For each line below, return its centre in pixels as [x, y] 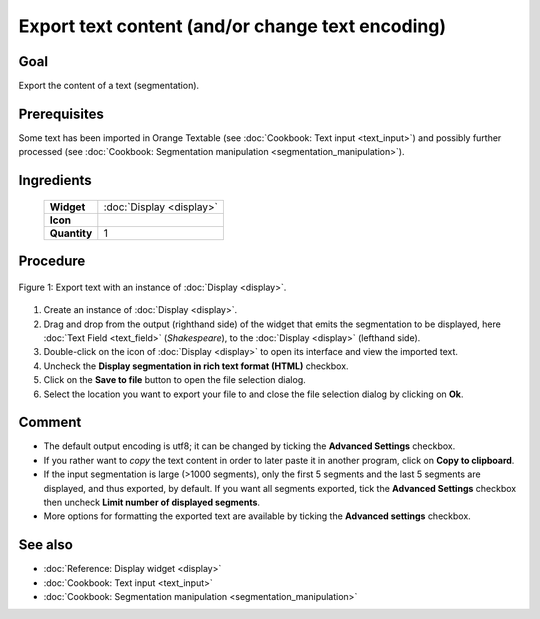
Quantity [71, 233]
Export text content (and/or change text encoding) [232, 26]
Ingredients [55, 180]
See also [46, 545]
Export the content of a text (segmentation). [109, 86]
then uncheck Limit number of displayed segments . [151, 502]
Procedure [52, 261]
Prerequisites [61, 113]
